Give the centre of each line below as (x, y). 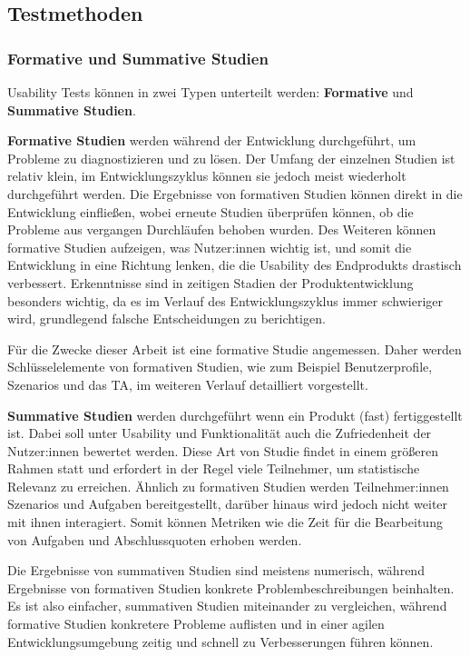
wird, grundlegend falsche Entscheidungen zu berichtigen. (166, 319)
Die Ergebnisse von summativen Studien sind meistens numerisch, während (216, 570)
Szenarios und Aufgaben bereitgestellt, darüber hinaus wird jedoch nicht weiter (228, 504)
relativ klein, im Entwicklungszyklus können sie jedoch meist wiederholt (207, 176)
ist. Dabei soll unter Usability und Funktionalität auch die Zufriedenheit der (220, 433)
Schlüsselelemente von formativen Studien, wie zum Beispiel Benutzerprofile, (220, 367)
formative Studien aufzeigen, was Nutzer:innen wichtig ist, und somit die (210, 247)
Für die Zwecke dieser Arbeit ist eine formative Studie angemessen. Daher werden (235, 348)
